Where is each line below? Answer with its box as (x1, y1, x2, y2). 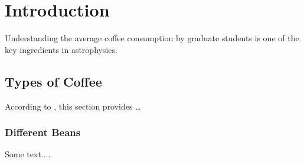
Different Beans (5, 125, 81, 140)
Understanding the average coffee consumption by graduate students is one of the (5, 32, 299, 44)
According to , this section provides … (5, 100, 141, 112)
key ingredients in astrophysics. (5, 43, 117, 55)
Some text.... (5, 148, 51, 160)
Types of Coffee (5, 72, 102, 90)
